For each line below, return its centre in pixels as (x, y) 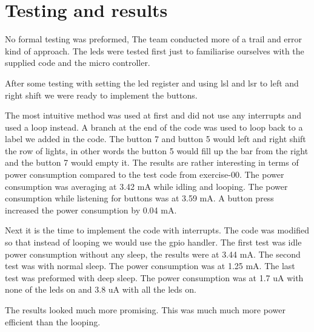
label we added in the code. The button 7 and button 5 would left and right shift (155, 139)
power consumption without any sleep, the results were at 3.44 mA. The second (153, 254)
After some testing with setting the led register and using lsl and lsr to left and (152, 83)
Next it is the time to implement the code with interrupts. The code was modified (157, 230)
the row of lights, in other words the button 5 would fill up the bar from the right (157, 150)
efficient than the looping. (53, 321)
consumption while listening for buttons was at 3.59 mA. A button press (139, 198)
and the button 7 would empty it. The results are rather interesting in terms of (152, 162)
